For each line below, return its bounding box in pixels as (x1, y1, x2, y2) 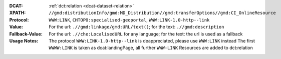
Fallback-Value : (9, 30, 43, 37)
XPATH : (9, 10, 26, 16)
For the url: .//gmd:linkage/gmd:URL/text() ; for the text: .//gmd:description (49, 24, 224, 30)
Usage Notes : (9, 37, 39, 43)
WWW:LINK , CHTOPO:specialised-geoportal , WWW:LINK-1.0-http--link (49, 16, 210, 22)
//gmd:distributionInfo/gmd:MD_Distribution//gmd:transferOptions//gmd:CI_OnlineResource (49, 10, 276, 16)
